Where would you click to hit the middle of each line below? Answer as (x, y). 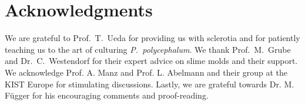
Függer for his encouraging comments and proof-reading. (107, 95)
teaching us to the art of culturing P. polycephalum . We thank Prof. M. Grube (148, 49)
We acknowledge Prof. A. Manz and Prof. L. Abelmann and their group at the (146, 72)
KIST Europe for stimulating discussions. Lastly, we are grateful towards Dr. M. (150, 84)
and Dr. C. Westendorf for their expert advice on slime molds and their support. (151, 61)
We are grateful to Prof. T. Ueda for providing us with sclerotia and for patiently (152, 38)
